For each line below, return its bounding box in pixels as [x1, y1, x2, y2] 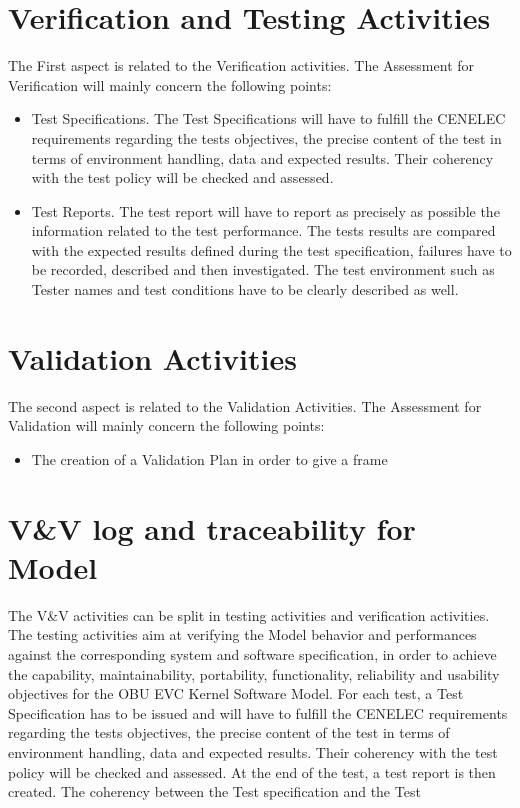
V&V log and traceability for [8, 507, 416, 548]
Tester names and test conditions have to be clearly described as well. [31, 279, 459, 300]
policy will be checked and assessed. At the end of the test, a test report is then [8, 761, 496, 782]
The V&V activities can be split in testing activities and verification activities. [8, 604, 490, 625]
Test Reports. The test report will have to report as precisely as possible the [31, 200, 500, 221]
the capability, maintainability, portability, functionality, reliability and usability [8, 663, 500, 684]
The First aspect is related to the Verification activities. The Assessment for [8, 55, 475, 76]
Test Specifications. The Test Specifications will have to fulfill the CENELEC [31, 108, 506, 129]
